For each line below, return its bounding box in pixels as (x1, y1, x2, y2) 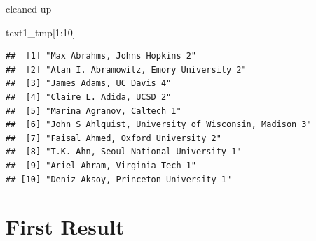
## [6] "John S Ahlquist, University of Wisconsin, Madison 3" (6, 119, 312, 130)
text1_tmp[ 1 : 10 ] (6, 24, 76, 39)
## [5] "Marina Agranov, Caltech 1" (6, 105, 181, 116)
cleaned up (6, 1, 52, 15)
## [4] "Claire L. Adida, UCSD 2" (6, 92, 172, 102)
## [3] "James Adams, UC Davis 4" (6, 78, 172, 89)
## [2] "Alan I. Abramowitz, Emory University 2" (6, 64, 247, 75)
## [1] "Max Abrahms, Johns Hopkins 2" (6, 51, 197, 61)
